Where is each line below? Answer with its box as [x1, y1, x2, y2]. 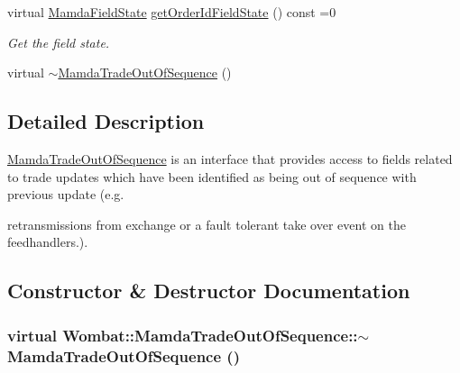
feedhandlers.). [7, 232, 88, 251]
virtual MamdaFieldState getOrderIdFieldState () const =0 [7, 3, 336, 21]
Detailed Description [7, 107, 205, 135]
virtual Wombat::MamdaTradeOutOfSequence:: [7, 323, 358, 346]
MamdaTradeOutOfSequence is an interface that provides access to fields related [7, 149, 453, 168]
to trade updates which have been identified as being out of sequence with [7, 167, 417, 186]
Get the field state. [7, 32, 110, 51]
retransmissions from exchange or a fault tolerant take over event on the [7, 214, 406, 233]
